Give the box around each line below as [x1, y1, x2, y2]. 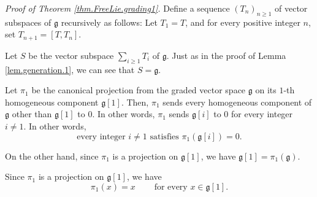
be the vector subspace [28, 48, 114, 61]
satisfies [150, 132, 179, 141]
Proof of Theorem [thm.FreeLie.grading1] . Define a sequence [5, 2, 230, 14]
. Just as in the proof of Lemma [166, 48, 286, 61]
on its [255, 83, 277, 96]
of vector [275, 2, 308, 14]
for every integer [231, 107, 293, 120]
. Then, [121, 95, 149, 108]
